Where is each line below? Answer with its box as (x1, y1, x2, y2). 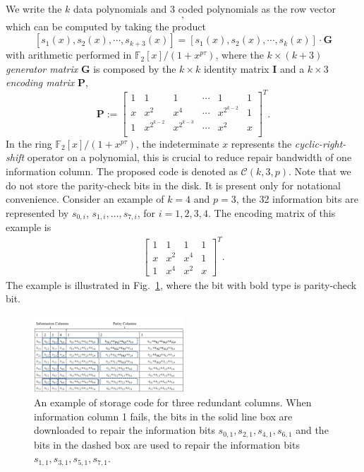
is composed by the (93, 61, 176, 76)
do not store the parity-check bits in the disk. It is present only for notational (6, 177, 341, 192)
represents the (231, 136, 292, 151)
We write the (6, 1, 62, 16)
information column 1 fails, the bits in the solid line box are (34, 408, 293, 423)
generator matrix (6, 61, 78, 76)
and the (296, 423, 329, 437)
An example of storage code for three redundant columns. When (34, 394, 312, 409)
